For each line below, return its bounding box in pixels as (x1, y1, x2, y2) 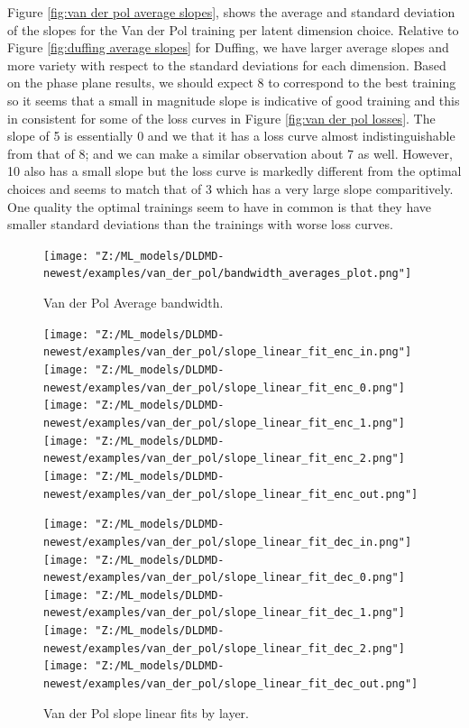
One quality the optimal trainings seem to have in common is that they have (7, 197, 432, 216)
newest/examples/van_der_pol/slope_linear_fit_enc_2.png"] (43, 452, 405, 465)
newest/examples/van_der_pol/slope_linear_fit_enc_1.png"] (43, 416, 405, 429)
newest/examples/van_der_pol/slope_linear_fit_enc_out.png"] (43, 487, 418, 501)
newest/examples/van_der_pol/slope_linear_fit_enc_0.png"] (43, 381, 405, 394)
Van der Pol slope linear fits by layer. (43, 703, 249, 722)
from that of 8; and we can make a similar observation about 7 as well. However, (7, 143, 453, 162)
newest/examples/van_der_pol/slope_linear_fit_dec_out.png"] (43, 677, 418, 691)
